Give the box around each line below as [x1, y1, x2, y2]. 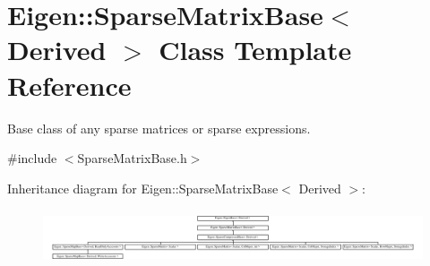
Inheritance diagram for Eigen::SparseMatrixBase [7, 178, 279, 197]
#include [7, 149, 57, 167]
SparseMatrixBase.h [77, 149, 187, 167]
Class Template [159, 31, 352, 68]
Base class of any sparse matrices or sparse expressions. [7, 118, 311, 137]
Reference [7, 66, 132, 103]
